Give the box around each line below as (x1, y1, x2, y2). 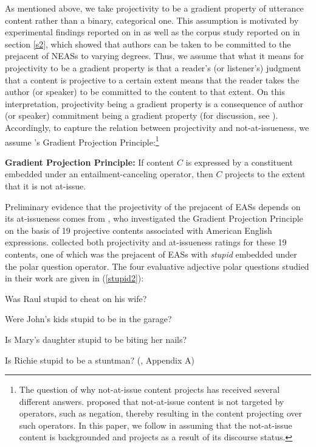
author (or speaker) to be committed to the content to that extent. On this (5, 85, 285, 98)
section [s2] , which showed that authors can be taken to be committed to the (5, 37, 291, 50)
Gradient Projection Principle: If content (5, 155, 174, 168)
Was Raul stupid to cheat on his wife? (5, 292, 147, 304)
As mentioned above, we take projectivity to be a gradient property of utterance (5, 2, 304, 14)
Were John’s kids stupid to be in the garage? (5, 312, 172, 325)
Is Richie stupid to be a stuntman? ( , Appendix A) (5, 353, 194, 366)
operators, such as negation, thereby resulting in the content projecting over (19, 407, 303, 420)
